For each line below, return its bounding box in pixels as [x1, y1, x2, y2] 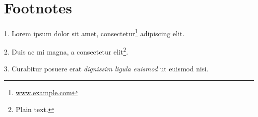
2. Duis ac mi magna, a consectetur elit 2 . [4, 45, 129, 57]
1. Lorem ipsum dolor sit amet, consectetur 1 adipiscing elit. [4, 27, 185, 38]
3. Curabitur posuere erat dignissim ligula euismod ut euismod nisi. [4, 63, 209, 73]
